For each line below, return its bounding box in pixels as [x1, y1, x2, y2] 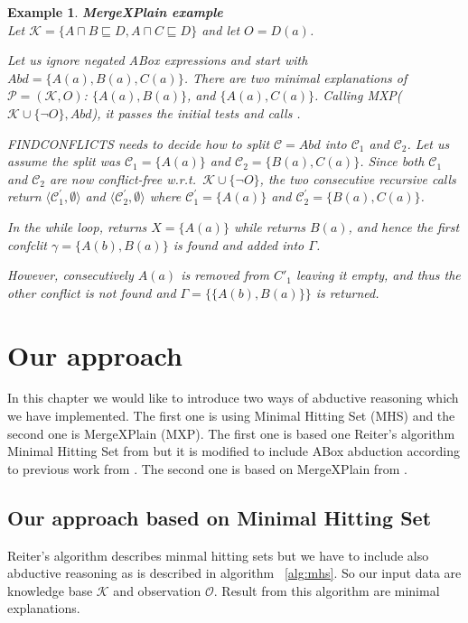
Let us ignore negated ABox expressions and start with [7, 51, 308, 70]
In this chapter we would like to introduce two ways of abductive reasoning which [7, 388, 459, 407]
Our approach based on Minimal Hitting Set [7, 503, 432, 531]
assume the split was [7, 152, 120, 171]
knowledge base [7, 581, 93, 600]
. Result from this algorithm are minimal [213, 581, 440, 600]
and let [201, 20, 240, 39]
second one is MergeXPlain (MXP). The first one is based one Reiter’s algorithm [7, 423, 455, 442]
